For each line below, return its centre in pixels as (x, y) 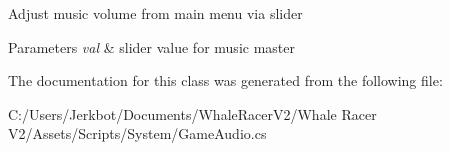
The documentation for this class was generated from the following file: (225, 80)
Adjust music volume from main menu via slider (155, 13)
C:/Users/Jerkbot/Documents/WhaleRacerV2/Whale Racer (192, 113)
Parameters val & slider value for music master (151, 46)
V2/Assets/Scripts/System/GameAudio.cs (137, 133)
